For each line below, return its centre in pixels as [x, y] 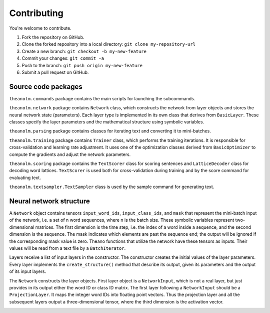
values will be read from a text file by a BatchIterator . [67, 248]
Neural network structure [49, 201]
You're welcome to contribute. [40, 28]
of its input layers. [28, 271]
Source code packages [46, 87]
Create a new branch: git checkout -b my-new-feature [84, 51]
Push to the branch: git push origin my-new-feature [82, 65]
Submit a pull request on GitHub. [55, 72]
